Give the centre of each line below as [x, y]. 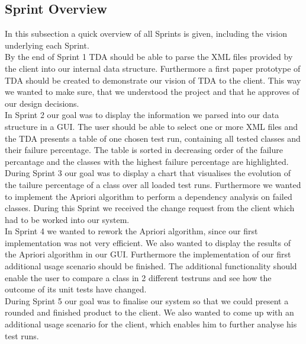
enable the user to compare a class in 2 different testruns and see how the [138, 277]
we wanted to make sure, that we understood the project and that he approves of [152, 92]
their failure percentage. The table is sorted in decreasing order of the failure [144, 150]
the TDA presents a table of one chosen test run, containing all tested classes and [153, 138]
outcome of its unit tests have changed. [76, 289]
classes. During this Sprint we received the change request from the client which [150, 208]
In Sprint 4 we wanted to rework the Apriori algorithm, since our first [131, 231]
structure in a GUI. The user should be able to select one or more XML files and [152, 126]
